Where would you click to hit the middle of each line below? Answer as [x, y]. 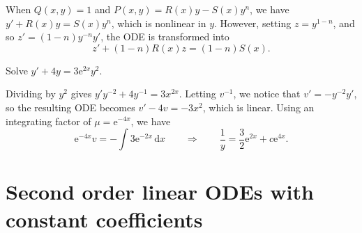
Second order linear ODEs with [160, 192]
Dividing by [31, 94]
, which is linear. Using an [258, 107]
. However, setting [253, 23]
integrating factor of [48, 121]
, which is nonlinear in [159, 23]
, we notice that [267, 94]
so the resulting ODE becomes [70, 107]
